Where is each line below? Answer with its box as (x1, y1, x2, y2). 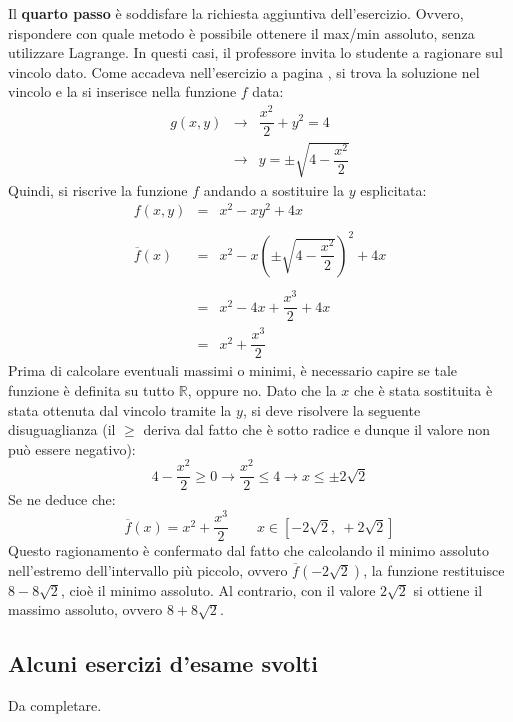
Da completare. (8, 695, 102, 716)
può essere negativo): (8, 438, 136, 459)
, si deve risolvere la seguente (242, 399, 421, 420)
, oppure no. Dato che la (187, 379, 337, 400)
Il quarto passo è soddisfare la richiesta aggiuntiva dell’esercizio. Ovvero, (8, 3, 464, 23)
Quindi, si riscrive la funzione (8, 179, 188, 200)
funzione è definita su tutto (8, 379, 175, 400)
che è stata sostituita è (353, 379, 493, 400)
